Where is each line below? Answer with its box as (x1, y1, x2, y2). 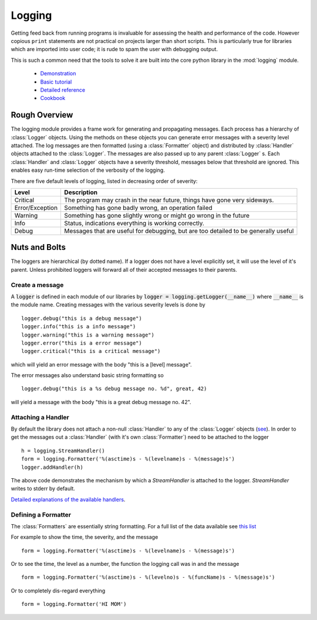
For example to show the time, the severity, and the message (11, 534, 158, 541)
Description (64, 188, 98, 196)
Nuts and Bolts (11, 242, 66, 252)
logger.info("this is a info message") (21, 324, 136, 330)
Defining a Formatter (11, 511, 72, 519)
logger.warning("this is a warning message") (21, 331, 155, 338)
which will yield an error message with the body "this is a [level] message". (11, 361, 192, 368)
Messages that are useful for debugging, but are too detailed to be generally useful (64, 226, 294, 235)
